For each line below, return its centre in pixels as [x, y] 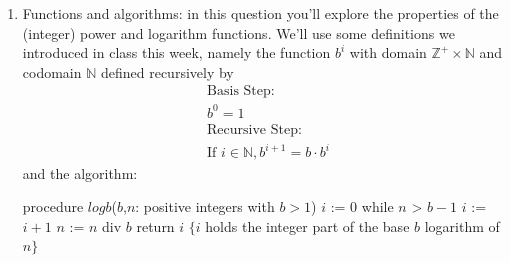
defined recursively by [167, 71]
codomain [52, 71]
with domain [388, 52]
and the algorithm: [80, 172]
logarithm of [462, 225]
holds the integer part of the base [307, 225]
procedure [53, 206]
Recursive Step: [254, 129]
